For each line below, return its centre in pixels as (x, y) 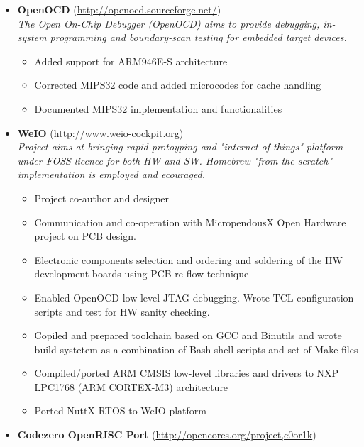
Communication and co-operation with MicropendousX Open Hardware (190, 222)
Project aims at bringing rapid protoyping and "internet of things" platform (180, 147)
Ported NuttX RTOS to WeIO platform (120, 410)
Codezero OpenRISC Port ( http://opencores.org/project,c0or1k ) (167, 435)
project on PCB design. (85, 236)
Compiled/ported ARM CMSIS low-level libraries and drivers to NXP (187, 373)
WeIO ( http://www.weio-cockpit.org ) (100, 132)
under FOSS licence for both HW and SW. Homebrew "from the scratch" (175, 160)
